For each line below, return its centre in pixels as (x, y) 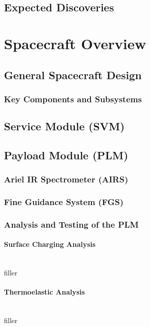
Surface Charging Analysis (50, 244)
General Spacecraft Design (73, 74)
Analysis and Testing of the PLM (71, 224)
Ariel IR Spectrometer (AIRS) (66, 179)
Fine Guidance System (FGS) (64, 202)
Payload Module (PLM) (66, 155)
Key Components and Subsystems (73, 99)
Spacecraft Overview (75, 43)
